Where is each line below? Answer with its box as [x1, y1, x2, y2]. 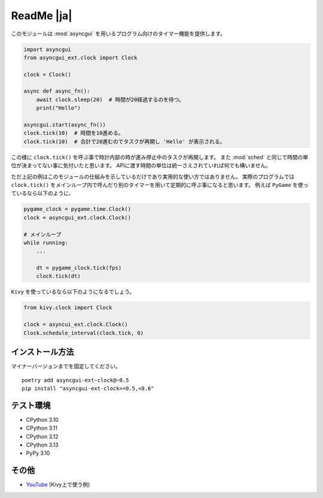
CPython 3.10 [26, 416, 59, 423]
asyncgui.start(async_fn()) [23, 122, 106, 128]
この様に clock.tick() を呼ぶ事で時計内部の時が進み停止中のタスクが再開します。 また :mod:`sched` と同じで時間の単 [11, 153, 309, 161]
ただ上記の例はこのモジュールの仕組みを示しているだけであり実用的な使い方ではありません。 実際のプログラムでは [11, 173, 295, 180]
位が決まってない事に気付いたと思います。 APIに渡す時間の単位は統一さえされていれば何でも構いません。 [11, 162, 272, 169]
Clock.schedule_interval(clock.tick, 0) [23, 330, 144, 336]
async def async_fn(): [23, 87, 90, 95]
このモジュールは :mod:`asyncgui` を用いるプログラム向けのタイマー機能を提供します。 [11, 30, 226, 37]
